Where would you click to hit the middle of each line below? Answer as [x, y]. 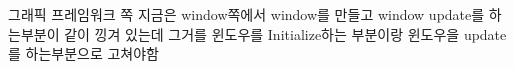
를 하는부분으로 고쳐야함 [84, 53]
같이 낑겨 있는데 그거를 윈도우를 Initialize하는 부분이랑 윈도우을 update [285, 33]
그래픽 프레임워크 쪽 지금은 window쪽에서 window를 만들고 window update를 [246, 14]
